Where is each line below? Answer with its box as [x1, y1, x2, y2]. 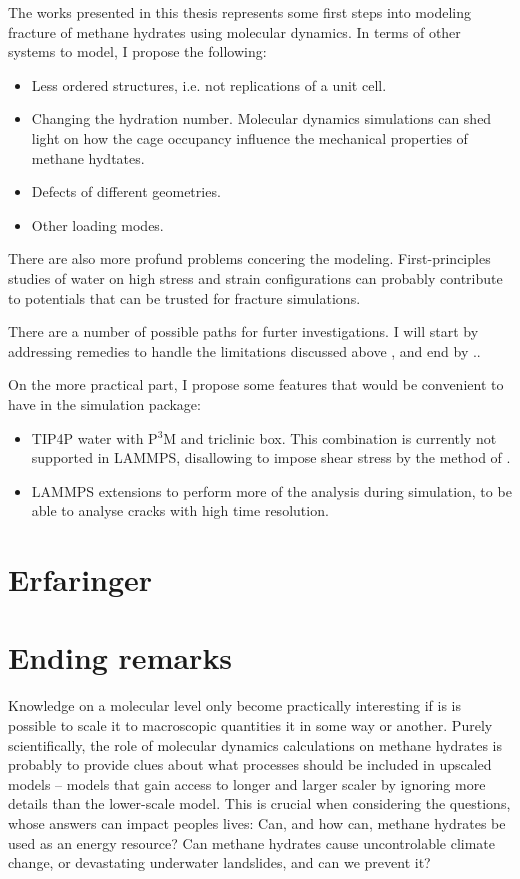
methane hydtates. [31, 147, 145, 168]
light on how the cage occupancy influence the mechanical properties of [31, 127, 468, 148]
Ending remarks [8, 637, 233, 678]
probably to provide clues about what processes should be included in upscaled [8, 754, 492, 775]
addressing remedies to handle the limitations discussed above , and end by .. [8, 340, 481, 361]
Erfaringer [8, 559, 153, 600]
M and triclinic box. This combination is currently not [163, 427, 497, 448]
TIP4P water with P [31, 427, 158, 448]
